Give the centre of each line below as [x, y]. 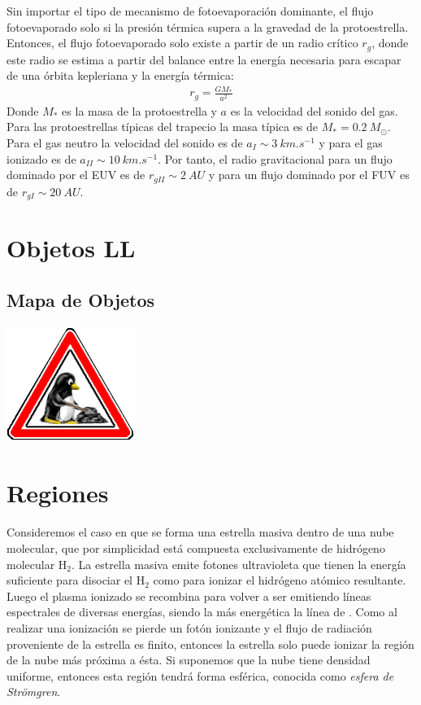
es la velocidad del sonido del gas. [314, 110]
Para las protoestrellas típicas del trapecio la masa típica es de [163, 127]
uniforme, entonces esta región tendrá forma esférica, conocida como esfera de [200, 675]
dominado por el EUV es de [76, 175]
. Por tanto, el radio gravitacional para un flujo [275, 158]
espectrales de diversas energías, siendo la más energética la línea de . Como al [202, 612]
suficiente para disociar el [70, 580]
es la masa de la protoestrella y [139, 110]
